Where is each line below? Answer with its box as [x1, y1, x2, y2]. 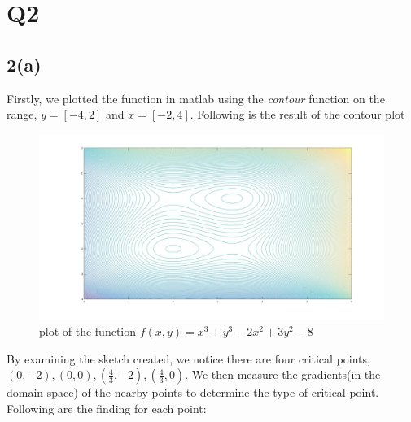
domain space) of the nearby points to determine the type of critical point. [7, 384, 379, 401]
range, [7, 106, 37, 123]
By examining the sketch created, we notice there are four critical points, [7, 350, 370, 367]
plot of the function [39, 322, 137, 339]
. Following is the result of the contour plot [190, 106, 405, 123]
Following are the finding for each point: [7, 399, 207, 416]
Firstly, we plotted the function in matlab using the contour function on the [7, 89, 385, 107]
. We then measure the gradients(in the [185, 366, 381, 383]
